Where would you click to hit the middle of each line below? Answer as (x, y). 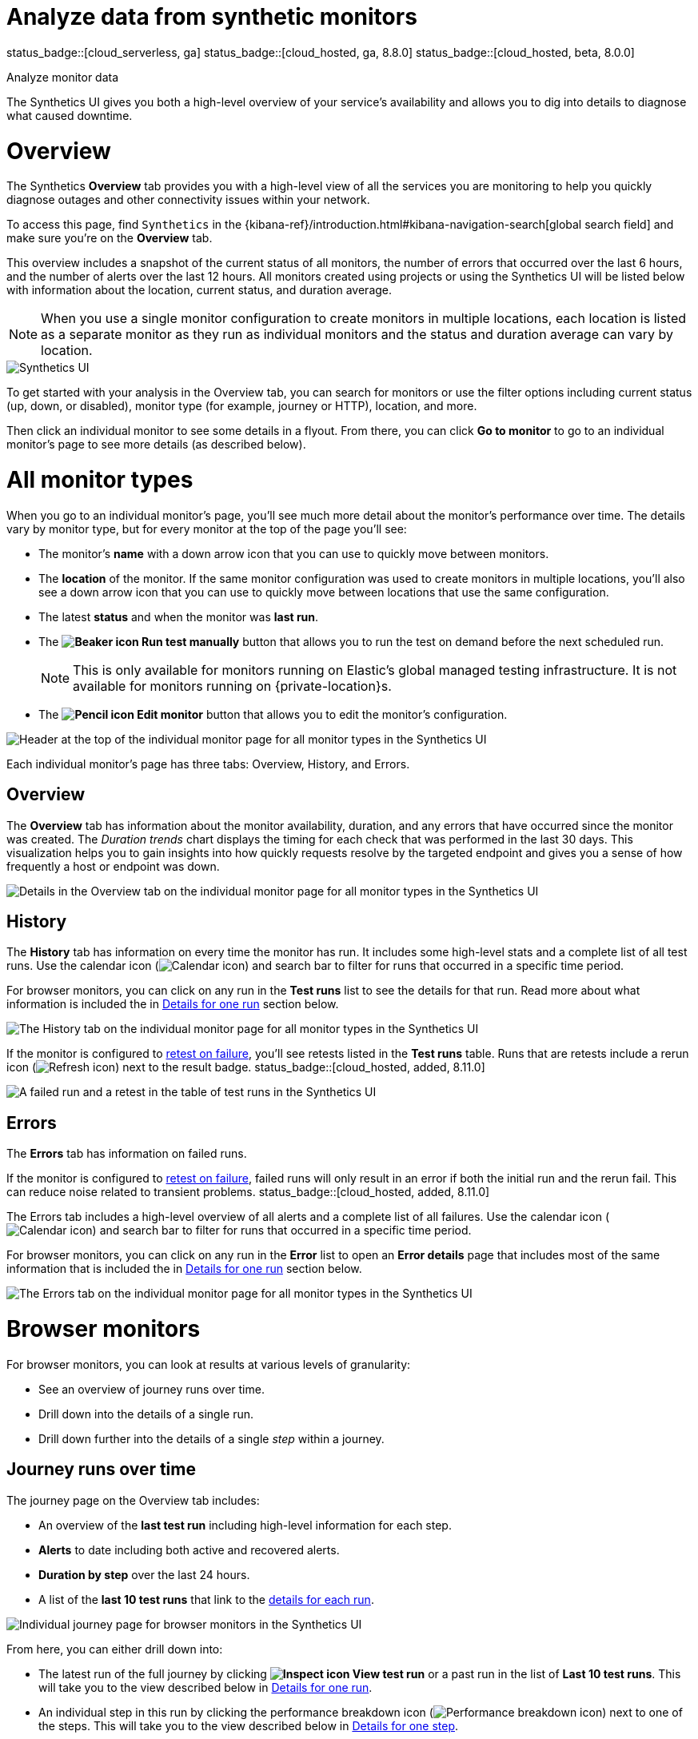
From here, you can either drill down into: (115, 1649)
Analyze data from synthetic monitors (212, 17)
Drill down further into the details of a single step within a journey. (211, 1438)
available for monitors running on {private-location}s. (232, 686)
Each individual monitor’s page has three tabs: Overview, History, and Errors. (208, 764)
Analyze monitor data (63, 77)
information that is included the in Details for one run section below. (184, 1269)
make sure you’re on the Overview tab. (110, 238)
